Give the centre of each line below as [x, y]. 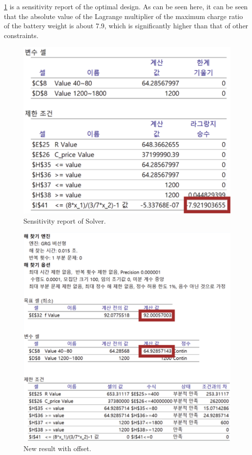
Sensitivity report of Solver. [65, 220]
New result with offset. [57, 448]
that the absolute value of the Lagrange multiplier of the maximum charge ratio [124, 16]
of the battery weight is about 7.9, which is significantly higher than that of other [126, 26]
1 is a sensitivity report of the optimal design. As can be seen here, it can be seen [126, 6]
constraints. [21, 35]
